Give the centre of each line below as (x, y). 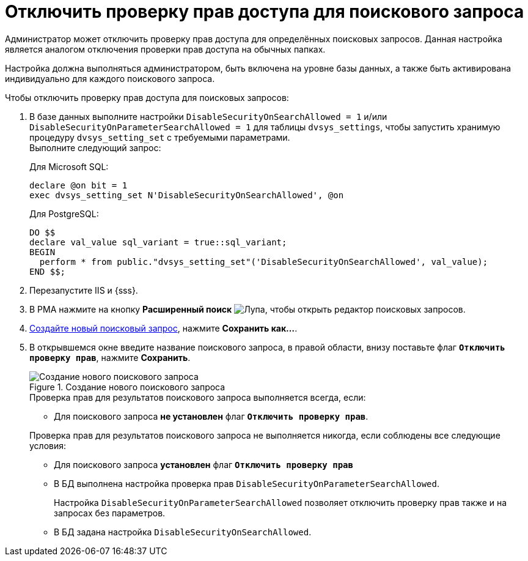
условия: (48, 445)
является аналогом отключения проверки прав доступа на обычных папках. (165, 49)
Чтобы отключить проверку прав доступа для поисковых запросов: (147, 97)
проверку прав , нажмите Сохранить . (110, 357)
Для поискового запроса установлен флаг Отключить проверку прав (204, 464)
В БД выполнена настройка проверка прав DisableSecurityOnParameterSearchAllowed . (247, 483)
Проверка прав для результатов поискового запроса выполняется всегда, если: (198, 397)
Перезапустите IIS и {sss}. (84, 290)
